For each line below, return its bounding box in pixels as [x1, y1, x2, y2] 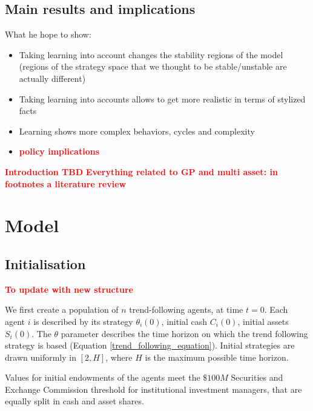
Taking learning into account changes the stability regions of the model [19, 48, 283, 61]
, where [105, 350, 133, 363]
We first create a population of [5, 303, 119, 316]
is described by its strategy [33, 315, 133, 327]
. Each [264, 303, 288, 316]
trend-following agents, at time [129, 303, 243, 316]
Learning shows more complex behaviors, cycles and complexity [19, 124, 255, 137]
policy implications [19, 145, 99, 158]
